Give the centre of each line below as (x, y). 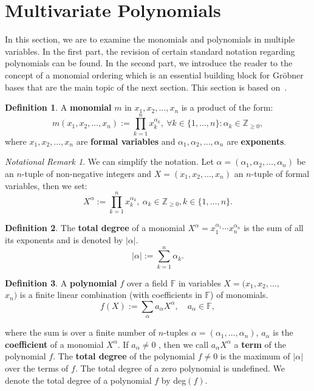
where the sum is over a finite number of (80, 332)
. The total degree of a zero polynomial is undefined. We (180, 368)
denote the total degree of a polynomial (78, 380)
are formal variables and (126, 141)
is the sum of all (274, 228)
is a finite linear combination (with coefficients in (111, 295)
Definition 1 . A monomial (58, 107)
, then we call (184, 344)
